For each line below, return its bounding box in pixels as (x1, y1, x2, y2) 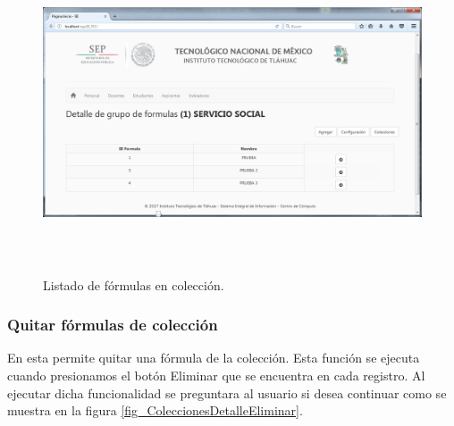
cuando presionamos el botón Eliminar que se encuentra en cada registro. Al (7, 366, 425, 385)
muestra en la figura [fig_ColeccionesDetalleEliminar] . (7, 401, 303, 420)
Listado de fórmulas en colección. (43, 275, 224, 294)
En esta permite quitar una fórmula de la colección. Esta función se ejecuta (7, 348, 420, 367)
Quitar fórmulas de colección (7, 313, 218, 336)
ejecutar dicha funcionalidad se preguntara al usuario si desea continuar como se (7, 383, 447, 402)
